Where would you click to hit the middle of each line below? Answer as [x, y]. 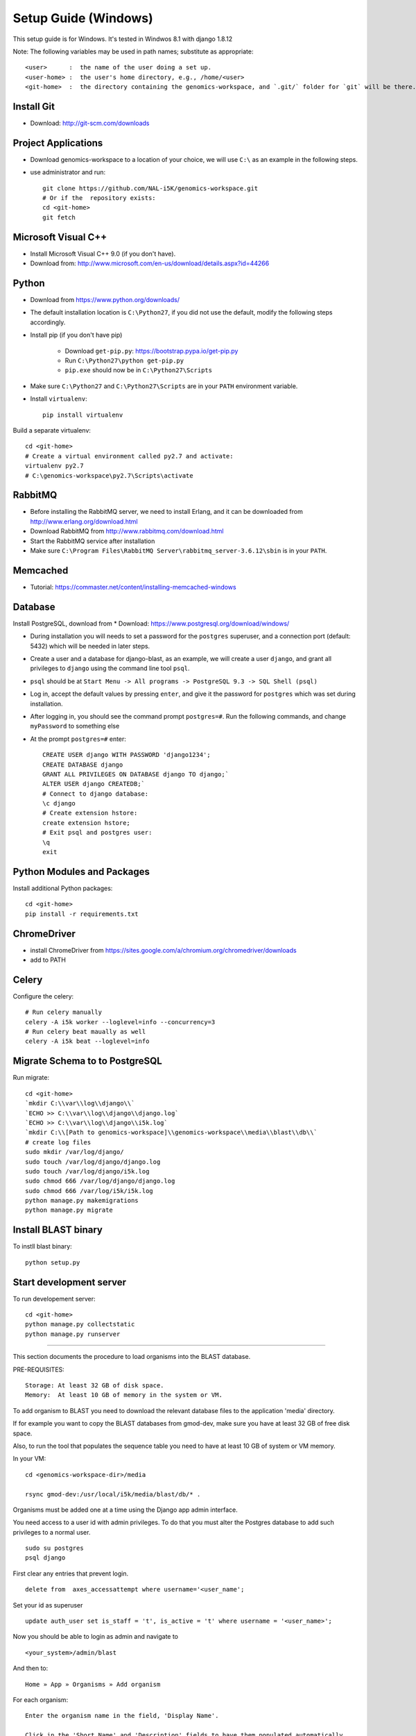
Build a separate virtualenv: [52, 430]
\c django [59, 803]
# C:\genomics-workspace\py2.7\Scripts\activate [109, 475]
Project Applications [58, 143]
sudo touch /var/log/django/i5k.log [87, 1171]
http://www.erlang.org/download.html [84, 521]
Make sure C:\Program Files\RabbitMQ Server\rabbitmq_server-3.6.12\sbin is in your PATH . [179, 551]
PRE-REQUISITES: [39, 1369]
